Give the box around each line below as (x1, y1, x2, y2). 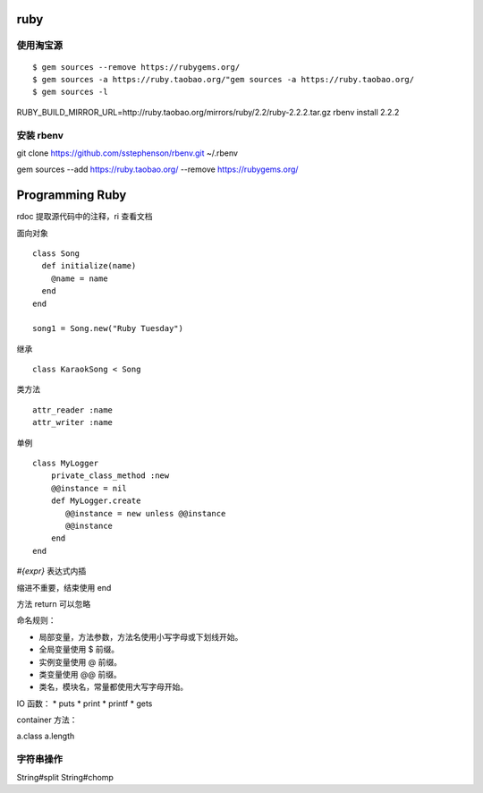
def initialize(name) (41, 260, 137, 271)
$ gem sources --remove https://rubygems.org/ (32, 62, 241, 72)
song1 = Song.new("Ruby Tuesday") (32, 323, 183, 334)
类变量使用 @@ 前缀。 (38, 669, 122, 679)
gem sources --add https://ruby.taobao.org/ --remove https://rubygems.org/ (16, 164, 299, 175)
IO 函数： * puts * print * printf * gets (16, 698, 153, 709)
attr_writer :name (32, 417, 114, 428)
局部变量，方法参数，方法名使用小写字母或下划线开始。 (38, 631, 243, 642)
